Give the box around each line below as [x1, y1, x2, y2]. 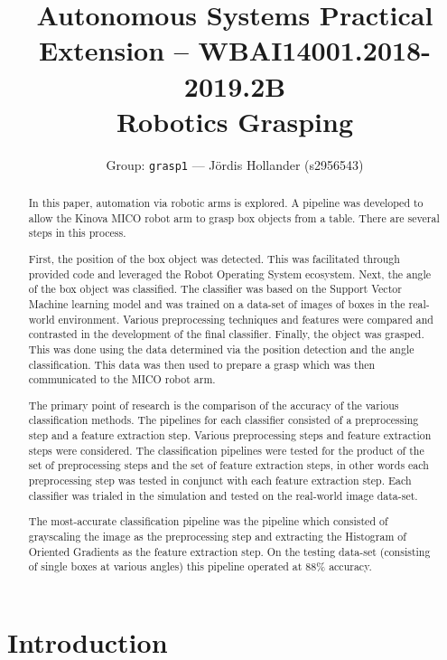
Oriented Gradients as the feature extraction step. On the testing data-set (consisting [28, 543, 431, 559]
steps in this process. [28, 225, 126, 240]
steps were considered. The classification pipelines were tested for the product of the [28, 442, 424, 457]
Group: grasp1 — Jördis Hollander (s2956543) [106, 155, 364, 174]
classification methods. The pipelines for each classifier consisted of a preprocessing [28, 412, 419, 428]
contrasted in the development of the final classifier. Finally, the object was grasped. [28, 326, 424, 342]
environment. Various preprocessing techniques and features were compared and [58, 311, 433, 326]
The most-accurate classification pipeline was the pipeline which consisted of [28, 514, 388, 529]
